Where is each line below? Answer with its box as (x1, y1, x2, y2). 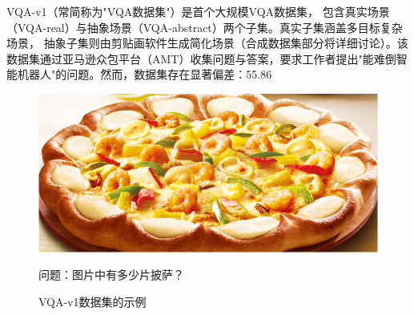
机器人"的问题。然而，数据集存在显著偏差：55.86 (17, 66, 272, 83)
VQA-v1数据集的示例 (38, 293, 147, 309)
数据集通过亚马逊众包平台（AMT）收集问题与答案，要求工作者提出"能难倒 (6, 50, 396, 67)
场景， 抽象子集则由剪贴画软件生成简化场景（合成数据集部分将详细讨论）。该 (6, 34, 408, 51)
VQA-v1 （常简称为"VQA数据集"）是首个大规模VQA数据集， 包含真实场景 (6, 3, 390, 19)
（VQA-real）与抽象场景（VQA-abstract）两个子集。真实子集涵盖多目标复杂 (6, 18, 403, 35)
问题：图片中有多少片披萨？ (38, 266, 184, 283)
